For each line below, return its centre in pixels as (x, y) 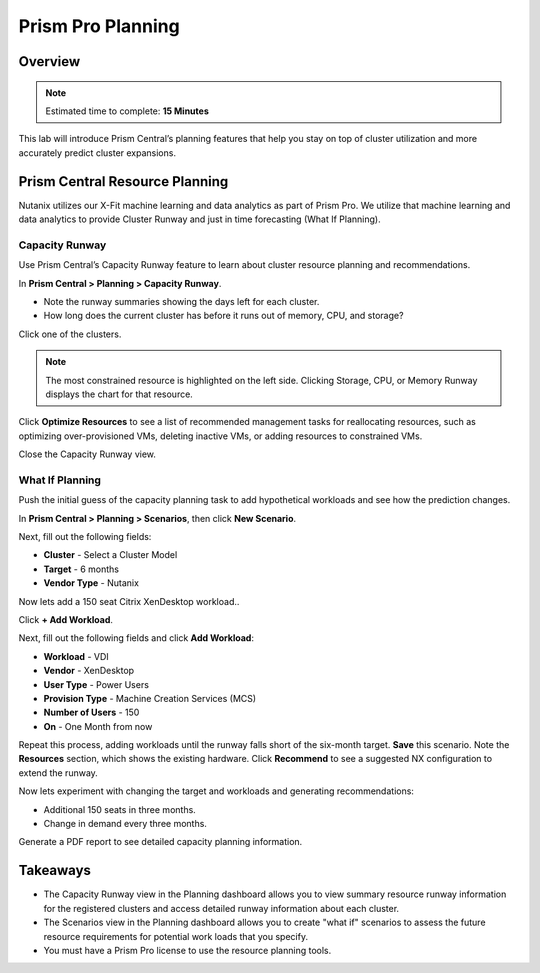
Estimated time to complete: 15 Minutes (127, 111)
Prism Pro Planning (99, 26)
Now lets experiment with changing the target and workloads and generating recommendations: (216, 791)
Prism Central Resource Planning (123, 181)
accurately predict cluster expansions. (97, 152)
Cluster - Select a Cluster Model (110, 555)
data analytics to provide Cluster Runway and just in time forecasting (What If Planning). (199, 219)
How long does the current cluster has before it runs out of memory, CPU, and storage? (223, 316)
